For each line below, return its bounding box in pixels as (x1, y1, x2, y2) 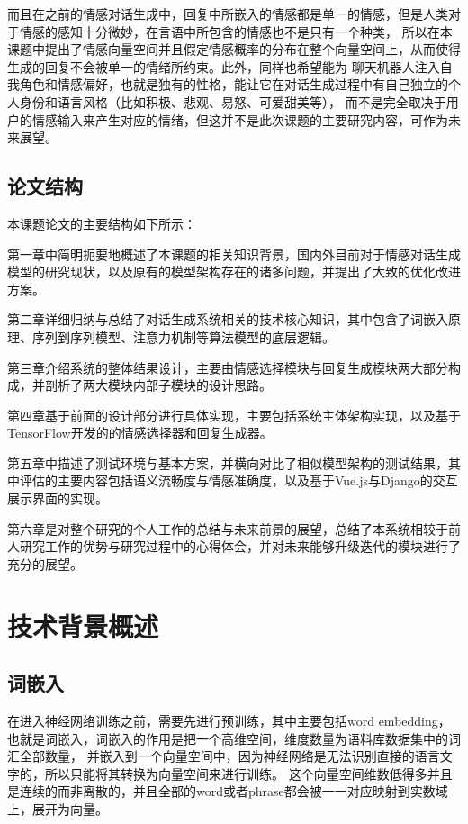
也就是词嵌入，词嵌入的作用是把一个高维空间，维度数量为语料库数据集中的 (7, 729, 448, 747)
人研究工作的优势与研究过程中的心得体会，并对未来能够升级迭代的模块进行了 (7, 537, 461, 556)
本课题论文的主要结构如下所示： (7, 213, 196, 232)
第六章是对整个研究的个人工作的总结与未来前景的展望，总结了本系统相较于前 (7, 519, 461, 538)
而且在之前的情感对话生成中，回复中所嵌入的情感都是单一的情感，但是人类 (7, 5, 448, 23)
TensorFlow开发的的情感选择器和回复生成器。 (7, 423, 273, 442)
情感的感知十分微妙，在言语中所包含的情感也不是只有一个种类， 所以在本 (19, 22, 453, 41)
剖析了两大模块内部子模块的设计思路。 (44, 376, 272, 394)
